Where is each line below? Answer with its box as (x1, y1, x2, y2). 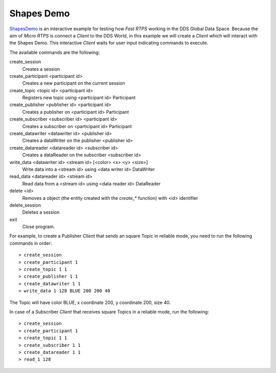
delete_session (9, 202, 41, 208)
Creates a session (22, 66, 60, 72)
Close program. (22, 223, 55, 230)
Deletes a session (22, 209, 60, 215)
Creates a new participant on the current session (22, 80, 125, 87)
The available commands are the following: (9, 49, 100, 55)
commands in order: (9, 240, 52, 246)
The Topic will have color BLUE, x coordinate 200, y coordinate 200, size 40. (9, 299, 171, 305)
